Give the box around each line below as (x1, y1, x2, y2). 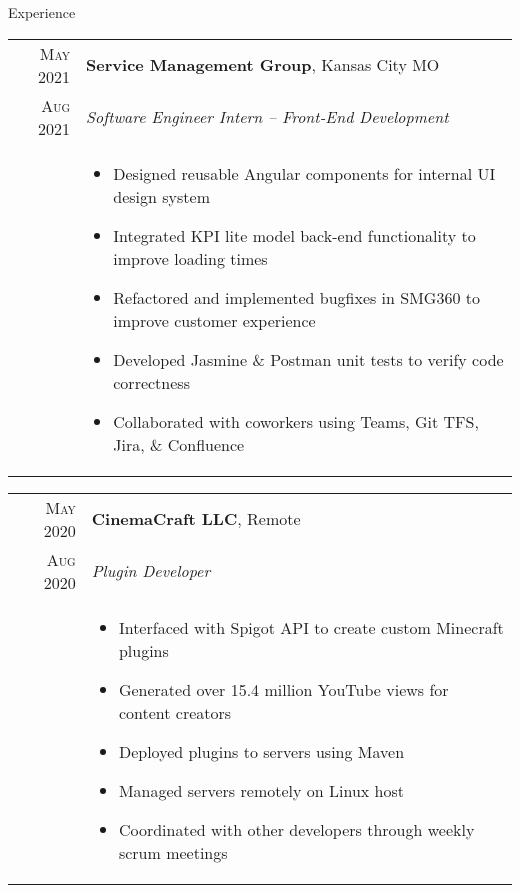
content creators (118, 700, 232, 724)
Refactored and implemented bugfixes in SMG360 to (113, 285, 480, 309)
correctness (113, 370, 190, 394)
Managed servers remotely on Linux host (118, 778, 404, 802)
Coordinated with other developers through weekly (118, 817, 475, 841)
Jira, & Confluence (113, 432, 245, 456)
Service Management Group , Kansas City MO (86, 53, 440, 77)
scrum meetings (118, 840, 228, 864)
